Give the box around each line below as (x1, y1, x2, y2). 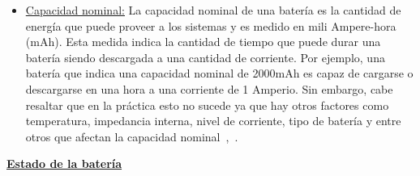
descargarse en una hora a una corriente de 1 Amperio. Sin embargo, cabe (25, 80, 393, 97)
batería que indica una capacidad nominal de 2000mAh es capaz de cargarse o (25, 65, 414, 82)
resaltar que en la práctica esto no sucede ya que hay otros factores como (25, 96, 389, 113)
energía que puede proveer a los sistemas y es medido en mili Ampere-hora (25, 17, 396, 34)
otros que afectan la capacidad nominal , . (25, 128, 238, 145)
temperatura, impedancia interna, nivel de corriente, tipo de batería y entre (25, 112, 401, 129)
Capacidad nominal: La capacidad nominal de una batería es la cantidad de (25, 2, 401, 18)
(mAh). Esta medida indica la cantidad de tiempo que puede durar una (25, 33, 381, 50)
